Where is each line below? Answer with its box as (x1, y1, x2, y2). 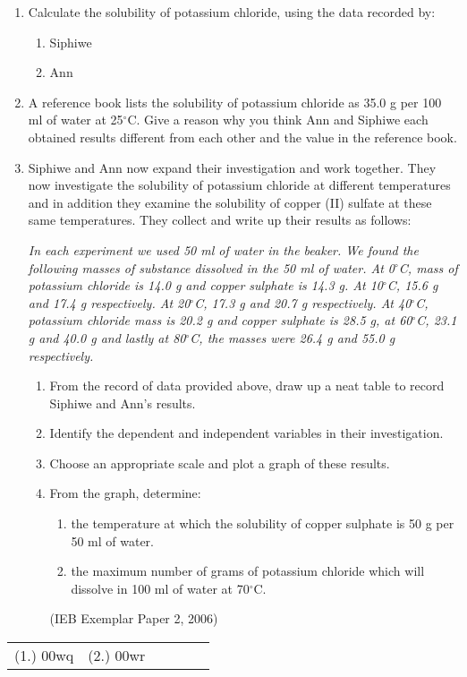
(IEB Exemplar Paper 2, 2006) (49, 609, 218, 628)
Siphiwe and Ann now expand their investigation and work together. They (28, 158, 437, 176)
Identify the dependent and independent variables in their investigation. (49, 424, 444, 442)
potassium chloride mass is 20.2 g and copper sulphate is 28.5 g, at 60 (28, 311, 412, 330)
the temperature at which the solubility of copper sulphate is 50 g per (71, 514, 454, 533)
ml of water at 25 (28, 110, 123, 129)
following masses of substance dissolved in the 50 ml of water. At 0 (28, 258, 395, 277)
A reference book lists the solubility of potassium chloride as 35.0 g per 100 (28, 92, 442, 111)
